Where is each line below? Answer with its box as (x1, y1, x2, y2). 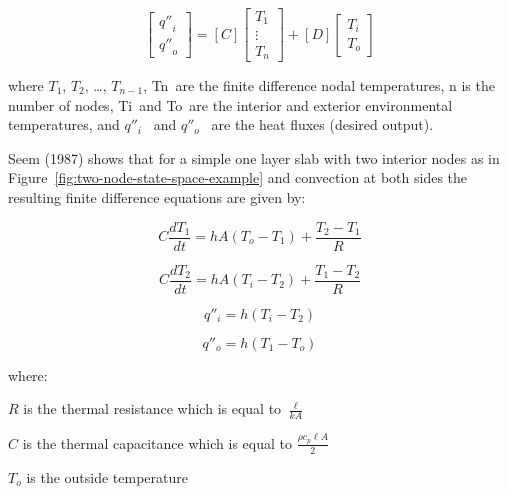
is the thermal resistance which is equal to (23, 398, 282, 419)
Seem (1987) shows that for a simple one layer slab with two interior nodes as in (8, 147, 500, 168)
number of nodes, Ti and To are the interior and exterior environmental (8, 94, 453, 115)
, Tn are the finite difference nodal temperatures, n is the (143, 75, 495, 95)
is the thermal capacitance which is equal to (22, 432, 292, 453)
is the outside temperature (26, 466, 189, 487)
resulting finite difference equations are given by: (8, 186, 306, 207)
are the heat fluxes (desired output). (211, 114, 434, 135)
